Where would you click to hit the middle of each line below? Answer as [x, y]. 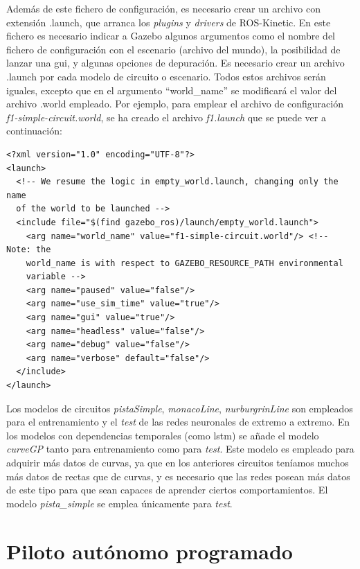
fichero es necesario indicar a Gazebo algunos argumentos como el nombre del [171, 36]
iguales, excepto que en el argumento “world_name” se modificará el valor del [172, 90]
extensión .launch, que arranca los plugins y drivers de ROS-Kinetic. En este [169, 22]
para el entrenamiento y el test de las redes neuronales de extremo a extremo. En [178, 422]
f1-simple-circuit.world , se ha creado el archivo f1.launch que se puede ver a [166, 117]
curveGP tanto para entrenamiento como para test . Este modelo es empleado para [180, 449]
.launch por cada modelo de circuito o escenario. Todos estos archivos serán [166, 76]
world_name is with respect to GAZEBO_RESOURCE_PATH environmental [184, 263]
